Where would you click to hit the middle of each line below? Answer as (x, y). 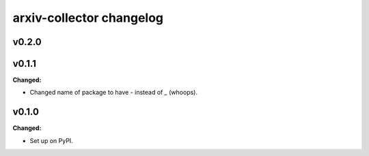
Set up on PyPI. (51, 140)
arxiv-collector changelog (88, 18)
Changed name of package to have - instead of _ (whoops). (114, 93)
